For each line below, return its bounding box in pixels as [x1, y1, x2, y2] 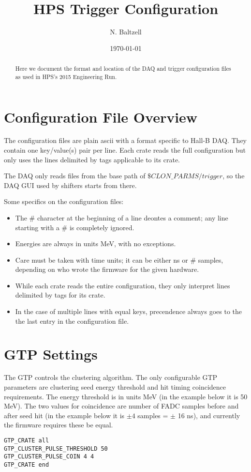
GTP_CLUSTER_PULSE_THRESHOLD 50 [4, 445, 108, 452]
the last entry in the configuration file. [15, 315, 129, 326]
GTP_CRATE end [4, 461, 49, 468]
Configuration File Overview [4, 107, 198, 127]
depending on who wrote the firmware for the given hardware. [15, 264, 199, 274]
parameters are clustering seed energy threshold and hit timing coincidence [4, 381, 226, 392]
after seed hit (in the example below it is [4, 410, 125, 420]
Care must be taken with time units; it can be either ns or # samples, [15, 254, 223, 265]
